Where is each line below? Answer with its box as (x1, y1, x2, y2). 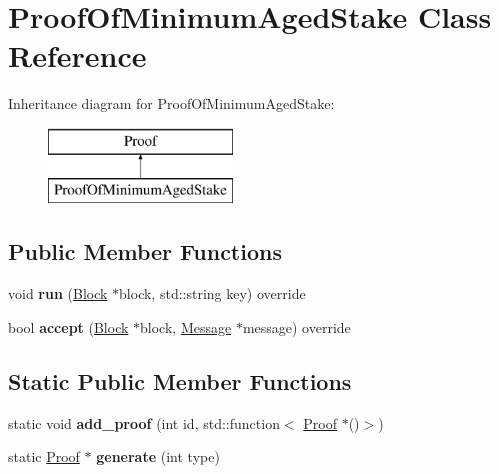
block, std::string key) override (119, 283, 306, 304)
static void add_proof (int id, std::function (8, 412, 280, 433)
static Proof (8, 446, 80, 467)
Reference (8, 35, 147, 76)
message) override (242, 316, 351, 337)
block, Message (140, 316, 232, 337)
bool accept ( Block (8, 316, 129, 337)
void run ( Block (8, 283, 108, 304)
